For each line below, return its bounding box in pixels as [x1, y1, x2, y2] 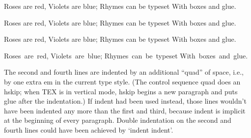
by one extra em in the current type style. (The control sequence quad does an [4, 76, 241, 86]
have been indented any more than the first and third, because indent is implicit [4, 105, 246, 115]
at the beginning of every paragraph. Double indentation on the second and [4, 115, 231, 125]
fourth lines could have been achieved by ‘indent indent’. [4, 124, 173, 135]
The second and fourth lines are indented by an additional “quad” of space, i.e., [4, 67, 244, 77]
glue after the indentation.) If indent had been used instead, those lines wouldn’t [4, 96, 247, 106]
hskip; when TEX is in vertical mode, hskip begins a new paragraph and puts [4, 86, 238, 96]
